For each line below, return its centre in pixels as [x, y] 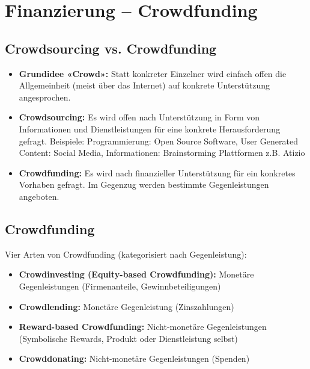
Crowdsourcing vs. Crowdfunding [111, 48]
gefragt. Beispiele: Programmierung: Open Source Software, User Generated [158, 141]
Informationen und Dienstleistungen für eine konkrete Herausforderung [150, 129]
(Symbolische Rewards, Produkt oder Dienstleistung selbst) [128, 338]
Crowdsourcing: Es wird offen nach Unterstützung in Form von [139, 117]
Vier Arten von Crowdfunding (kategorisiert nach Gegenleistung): [126, 254]
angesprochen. [45, 97]
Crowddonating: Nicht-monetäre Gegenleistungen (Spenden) [134, 358]
